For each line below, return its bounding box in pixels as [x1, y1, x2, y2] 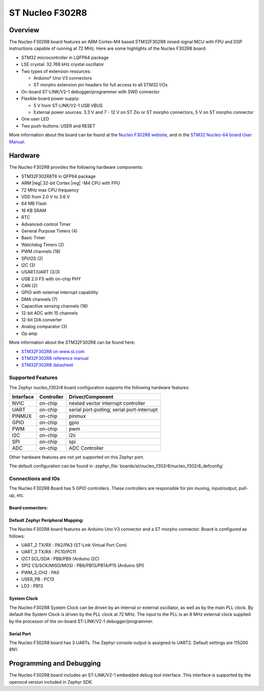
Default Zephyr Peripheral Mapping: [9, 517, 84, 523]
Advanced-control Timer [21, 221, 71, 227]
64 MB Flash [21, 201, 47, 207]
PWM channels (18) [21, 249, 61, 254]
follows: [9, 533, 25, 539]
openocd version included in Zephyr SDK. [9, 679, 93, 685]
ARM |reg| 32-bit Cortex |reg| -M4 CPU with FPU [21, 180, 120, 186]
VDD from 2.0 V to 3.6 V [21, 194, 70, 200]
